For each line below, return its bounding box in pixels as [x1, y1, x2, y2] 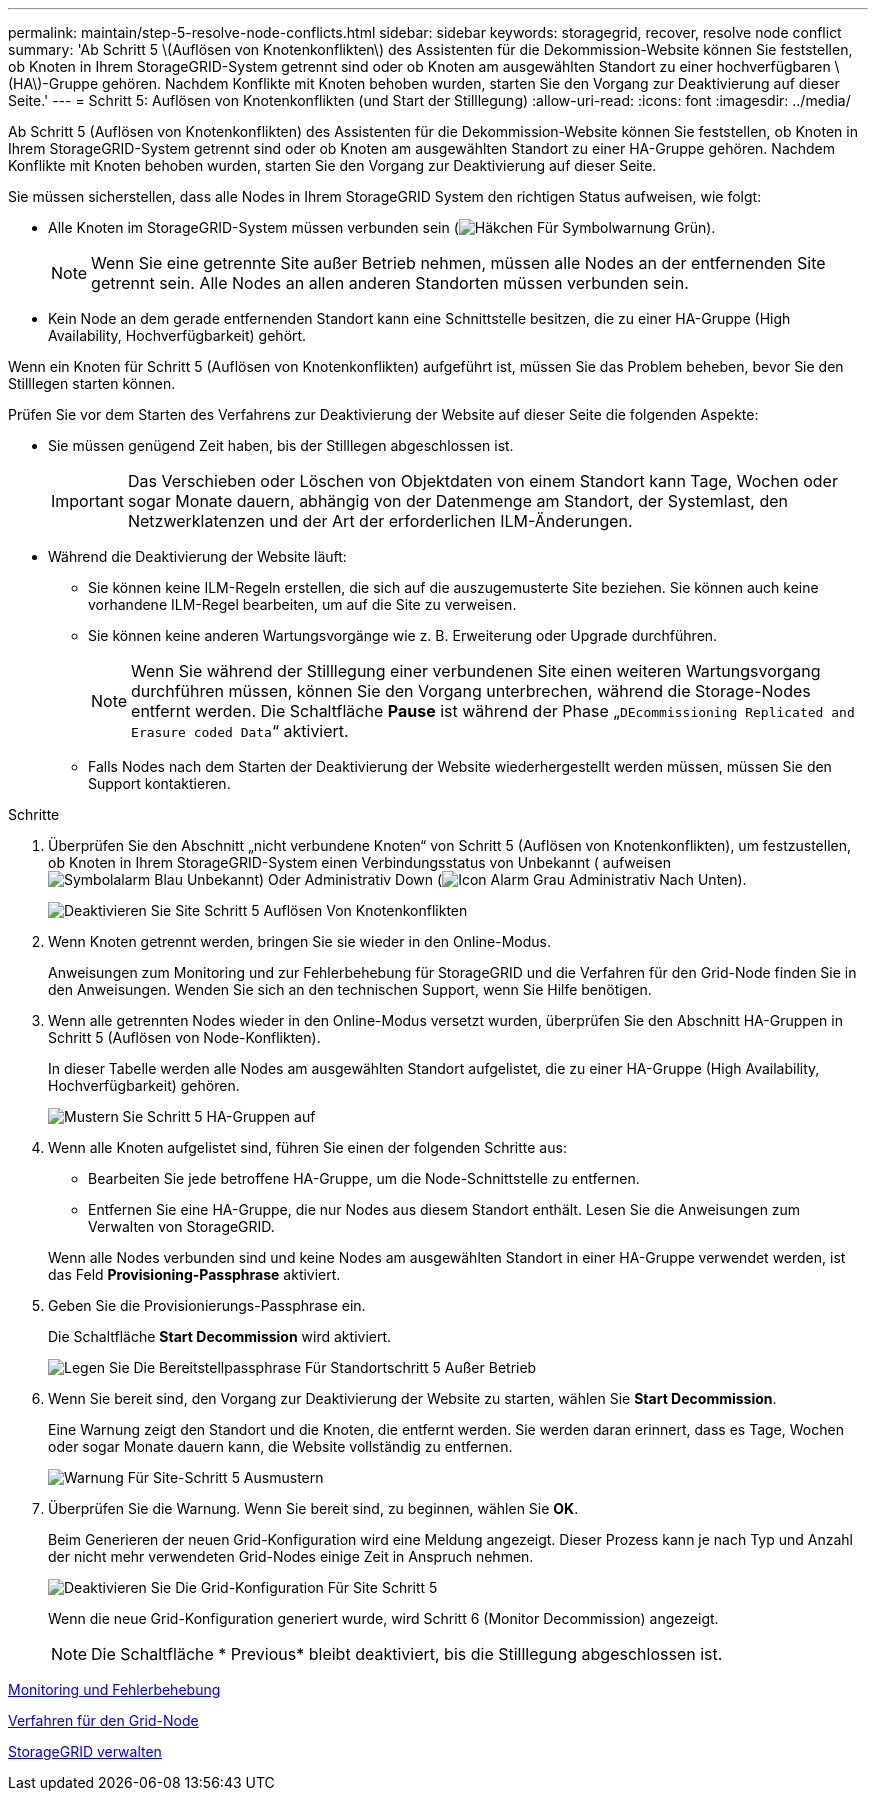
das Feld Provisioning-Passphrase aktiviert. [48, 1266, 341, 1283]
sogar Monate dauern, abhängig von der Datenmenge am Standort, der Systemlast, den [127, 491, 789, 511]
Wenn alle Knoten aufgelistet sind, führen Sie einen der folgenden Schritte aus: [48, 1139, 567, 1156]
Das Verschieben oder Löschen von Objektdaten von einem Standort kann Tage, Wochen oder [127, 471, 838, 491]
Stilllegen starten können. [8, 375, 176, 392]
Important [51, 491, 124, 511]
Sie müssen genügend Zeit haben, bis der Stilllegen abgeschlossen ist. [48, 437, 514, 454]
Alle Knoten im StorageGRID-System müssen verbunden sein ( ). [48, 219, 716, 236]
